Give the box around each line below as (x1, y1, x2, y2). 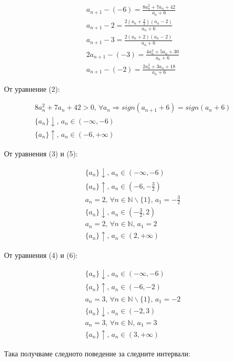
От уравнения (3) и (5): (4, 148, 78, 159)
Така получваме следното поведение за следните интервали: (4, 348, 191, 359)
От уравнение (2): (4, 83, 60, 94)
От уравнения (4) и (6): (4, 249, 78, 260)
